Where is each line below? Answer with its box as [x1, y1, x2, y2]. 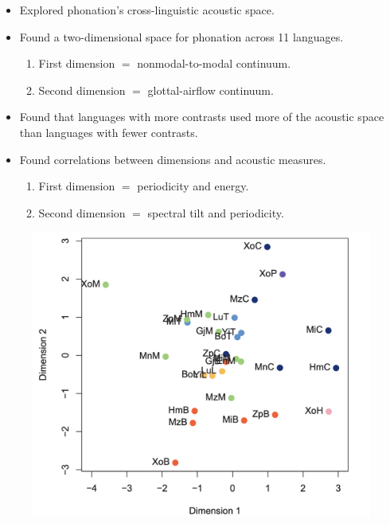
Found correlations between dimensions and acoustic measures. [19, 151, 326, 167]
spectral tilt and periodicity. [147, 204, 284, 221]
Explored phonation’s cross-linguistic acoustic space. [19, 2, 275, 18]
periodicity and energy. [137, 178, 249, 194]
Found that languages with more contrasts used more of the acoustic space [19, 108, 384, 125]
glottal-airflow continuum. [147, 81, 274, 98]
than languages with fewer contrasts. [19, 123, 198, 140]
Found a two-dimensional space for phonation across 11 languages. [19, 28, 344, 45]
